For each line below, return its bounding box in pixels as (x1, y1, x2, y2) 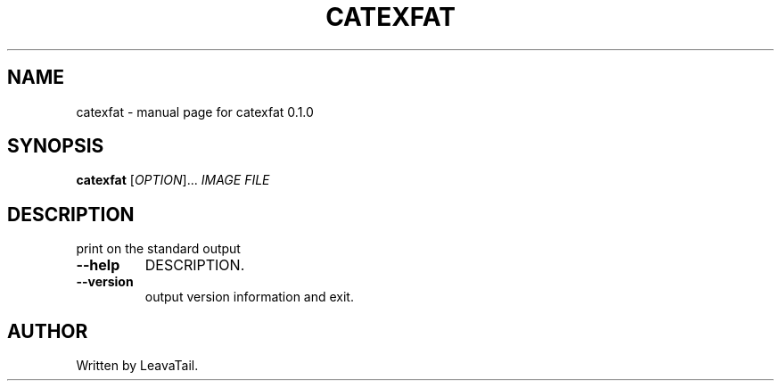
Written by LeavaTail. (76, 358, 199, 374)
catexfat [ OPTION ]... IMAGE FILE (76, 172, 270, 188)
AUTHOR (7, 319, 88, 343)
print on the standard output (76, 241, 241, 257)
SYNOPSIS (7, 135, 104, 158)
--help (76, 256, 120, 275)
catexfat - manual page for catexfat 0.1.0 (76, 103, 314, 120)
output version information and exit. (144, 289, 354, 305)
